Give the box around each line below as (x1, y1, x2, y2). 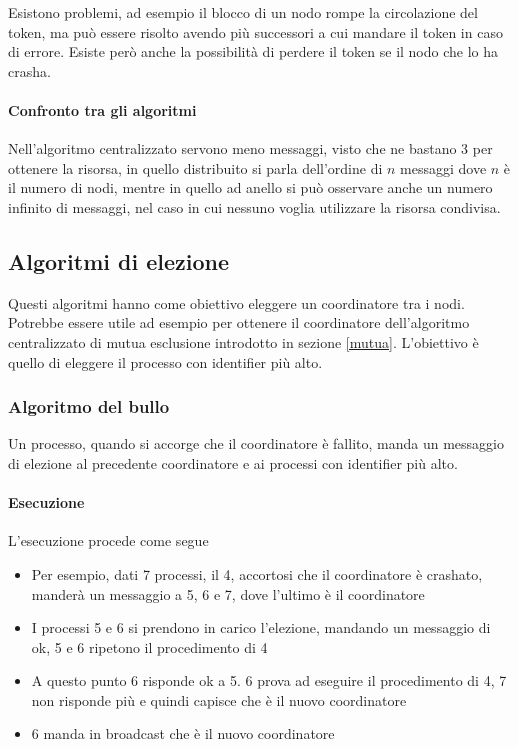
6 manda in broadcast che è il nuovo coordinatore (31, 723, 335, 744)
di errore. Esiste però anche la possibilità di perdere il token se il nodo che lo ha (8, 41, 499, 62)
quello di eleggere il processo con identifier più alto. (8, 351, 323, 372)
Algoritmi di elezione (8, 245, 229, 276)
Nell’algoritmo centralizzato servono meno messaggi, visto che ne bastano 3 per (8, 138, 493, 159)
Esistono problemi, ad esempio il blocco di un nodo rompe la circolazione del (8, 2, 478, 22)
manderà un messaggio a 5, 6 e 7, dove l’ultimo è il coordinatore (31, 583, 425, 604)
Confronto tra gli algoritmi (8, 99, 197, 120)
